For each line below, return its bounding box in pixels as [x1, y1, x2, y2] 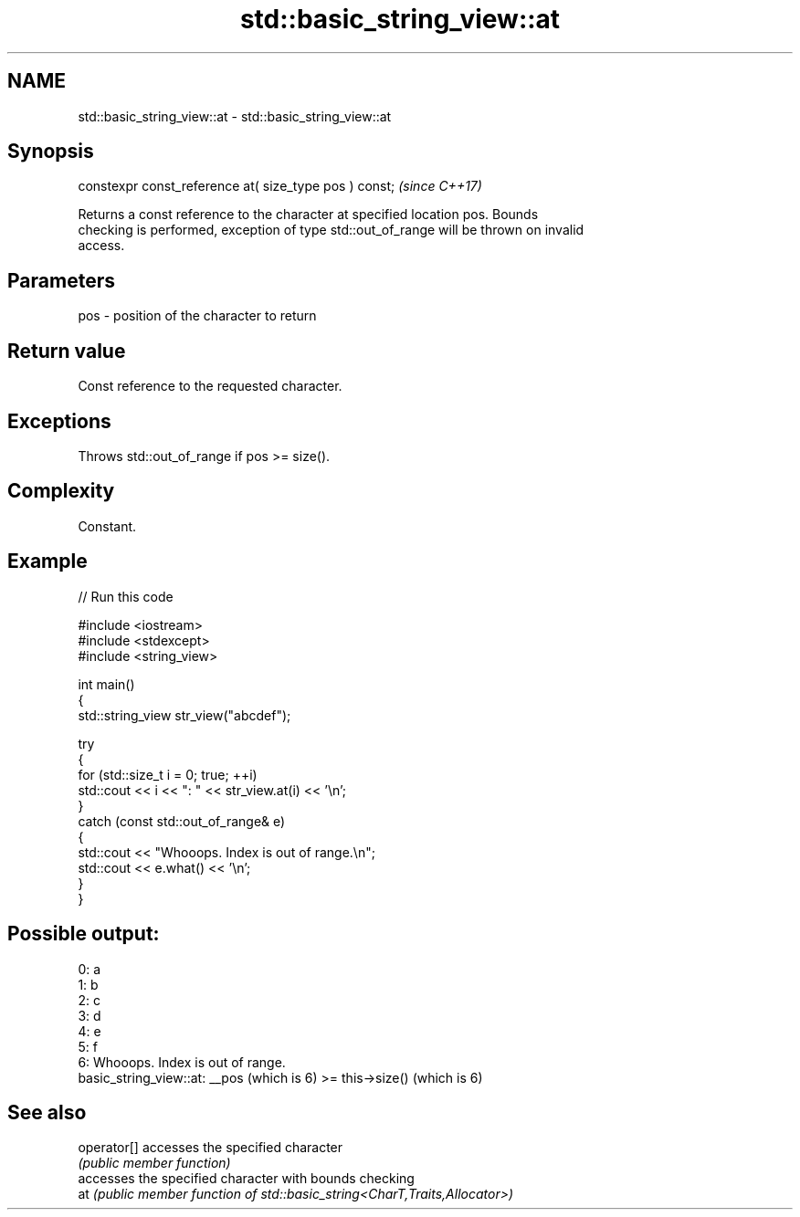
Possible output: [7, 922, 160, 946]
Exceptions [7, 409, 111, 433]
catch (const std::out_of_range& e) [78, 813, 286, 829]
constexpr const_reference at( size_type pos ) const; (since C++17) [78, 178, 482, 194]
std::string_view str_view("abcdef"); [78, 707, 291, 723]
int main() [78, 676, 135, 692]
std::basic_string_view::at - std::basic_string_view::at [78, 108, 392, 124]
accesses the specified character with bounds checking [78, 1170, 415, 1187]
